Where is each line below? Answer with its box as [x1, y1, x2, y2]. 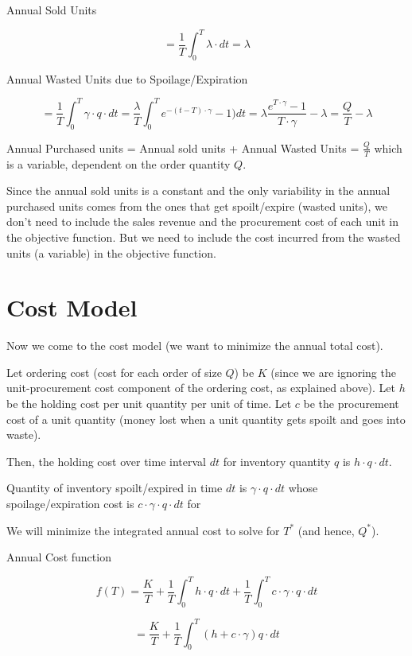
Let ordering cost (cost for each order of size [6, 363, 222, 380]
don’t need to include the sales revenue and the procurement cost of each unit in [6, 213, 399, 230]
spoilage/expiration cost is [6, 495, 134, 512]
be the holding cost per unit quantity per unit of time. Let [6, 395, 292, 412]
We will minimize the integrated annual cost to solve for [6, 522, 280, 538]
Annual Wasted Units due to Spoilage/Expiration [6, 70, 248, 87]
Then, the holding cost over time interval [6, 452, 206, 469]
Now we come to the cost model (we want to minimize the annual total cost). [6, 337, 383, 354]
